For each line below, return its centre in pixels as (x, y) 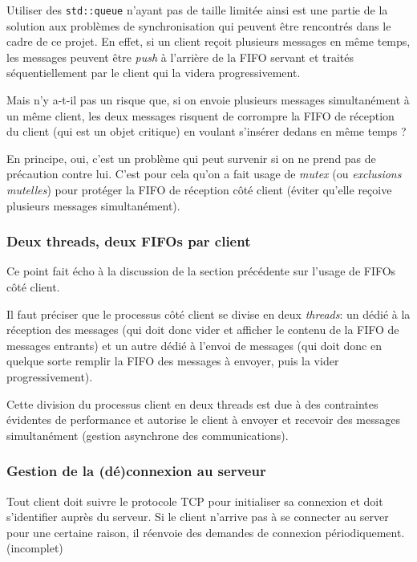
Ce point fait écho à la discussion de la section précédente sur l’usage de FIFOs (201, 271)
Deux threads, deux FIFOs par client (129, 241)
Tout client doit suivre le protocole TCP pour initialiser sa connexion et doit (195, 501)
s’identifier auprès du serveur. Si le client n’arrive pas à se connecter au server (198, 517)
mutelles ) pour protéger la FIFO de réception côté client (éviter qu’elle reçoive (199, 189)
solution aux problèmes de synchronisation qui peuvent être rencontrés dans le (199, 25)
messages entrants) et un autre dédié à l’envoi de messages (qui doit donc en (194, 345)
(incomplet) (35, 548)
